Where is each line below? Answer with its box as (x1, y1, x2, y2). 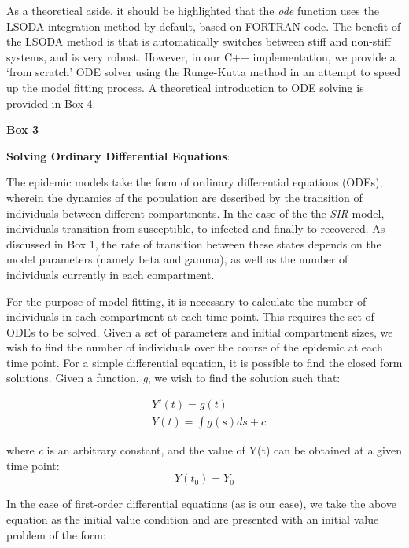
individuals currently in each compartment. (6, 266, 215, 282)
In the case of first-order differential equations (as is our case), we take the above (6, 495, 397, 512)
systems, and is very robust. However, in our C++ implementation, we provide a (6, 48, 396, 64)
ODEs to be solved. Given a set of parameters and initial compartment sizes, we (6, 323, 393, 340)
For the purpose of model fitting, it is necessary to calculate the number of (6, 292, 367, 309)
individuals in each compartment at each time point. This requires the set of (6, 308, 374, 325)
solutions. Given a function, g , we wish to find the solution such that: (6, 370, 341, 386)
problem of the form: (6, 526, 106, 542)
